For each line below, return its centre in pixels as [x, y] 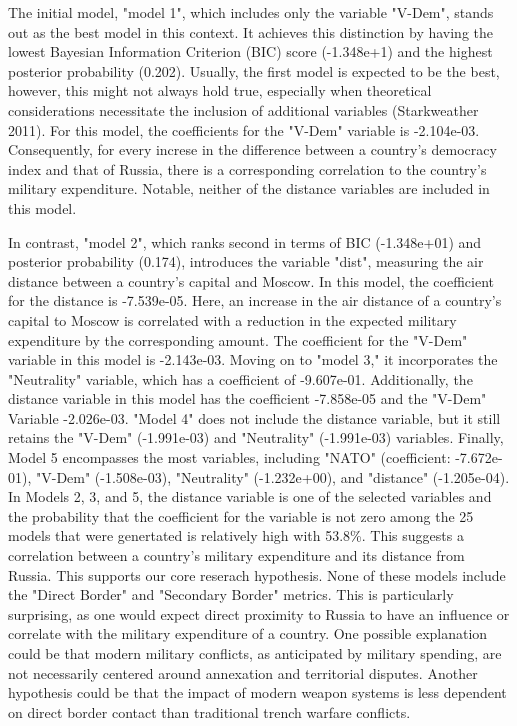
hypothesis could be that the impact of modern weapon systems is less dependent [257, 692]
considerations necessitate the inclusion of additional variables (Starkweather [243, 109]
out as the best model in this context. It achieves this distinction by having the [251, 31]
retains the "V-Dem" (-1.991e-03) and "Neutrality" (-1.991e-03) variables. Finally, [256, 437]
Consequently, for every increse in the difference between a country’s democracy [252, 149]
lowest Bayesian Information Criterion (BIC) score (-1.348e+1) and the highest [250, 51]
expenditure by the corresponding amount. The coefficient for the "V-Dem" [238, 339]
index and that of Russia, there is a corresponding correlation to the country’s [247, 168]
